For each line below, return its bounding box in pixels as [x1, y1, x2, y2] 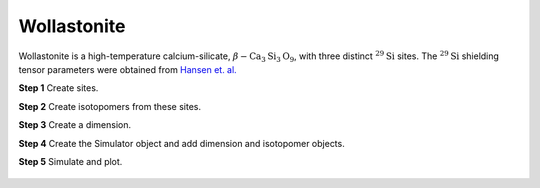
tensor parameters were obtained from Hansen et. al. [18, 63, 237, 75]
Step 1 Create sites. [18, 82, 99, 94]
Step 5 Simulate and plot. [18, 155, 123, 167]
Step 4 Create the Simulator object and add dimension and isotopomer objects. [18, 137, 345, 149]
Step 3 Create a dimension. [18, 119, 132, 131]
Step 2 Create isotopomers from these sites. [18, 100, 202, 112]
